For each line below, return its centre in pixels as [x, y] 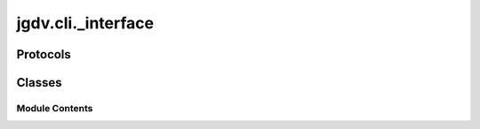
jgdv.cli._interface [85, 23]
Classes [39, 83]
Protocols [44, 54]
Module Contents [55, 108]
